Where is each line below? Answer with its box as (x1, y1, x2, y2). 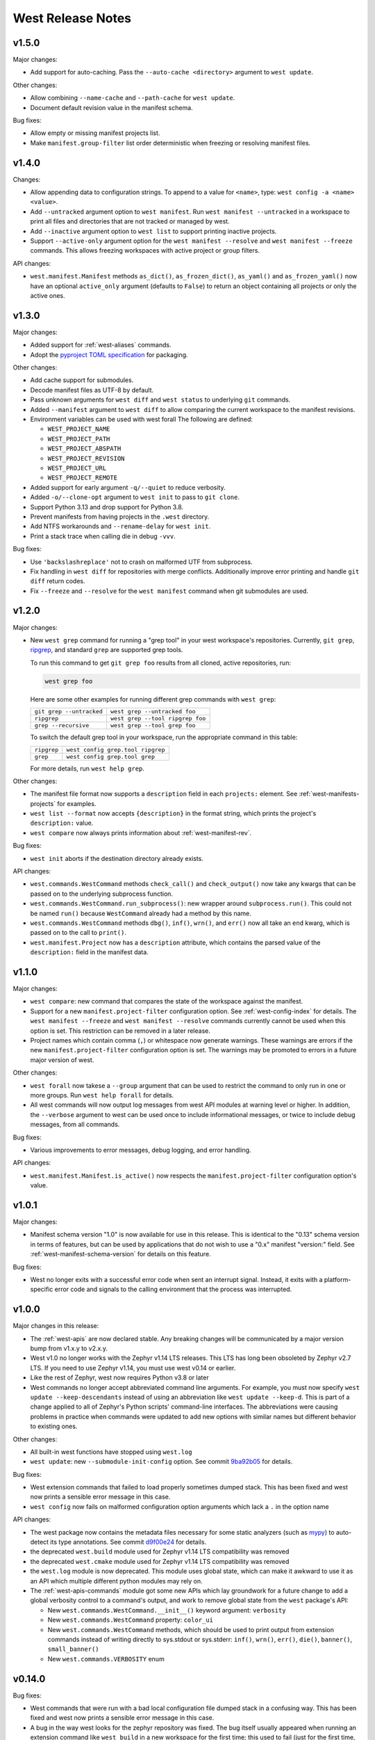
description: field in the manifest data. (30, 948, 149, 956)
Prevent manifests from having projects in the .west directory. (30, 512, 210, 521)
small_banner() (47, 1645, 100, 1653)
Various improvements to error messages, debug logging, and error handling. (30, 1146, 251, 1154)
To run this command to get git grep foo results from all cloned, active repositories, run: (30, 658, 292, 667)
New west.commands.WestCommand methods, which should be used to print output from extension (47, 1625, 335, 1634)
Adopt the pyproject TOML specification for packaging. (30, 350, 188, 358)
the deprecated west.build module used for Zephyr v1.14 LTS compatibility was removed (30, 1547, 290, 1556)
